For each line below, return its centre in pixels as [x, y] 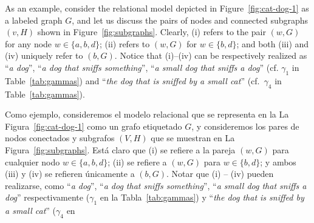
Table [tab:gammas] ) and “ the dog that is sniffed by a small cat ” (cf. [132, 80]
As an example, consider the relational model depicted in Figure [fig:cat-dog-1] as [157, 8]
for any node [29, 43]
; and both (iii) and [273, 43]
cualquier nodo [32, 161]
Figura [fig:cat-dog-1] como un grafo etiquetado [94, 126]
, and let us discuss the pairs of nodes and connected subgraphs [190, 20]
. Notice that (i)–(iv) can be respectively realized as [211, 55]
